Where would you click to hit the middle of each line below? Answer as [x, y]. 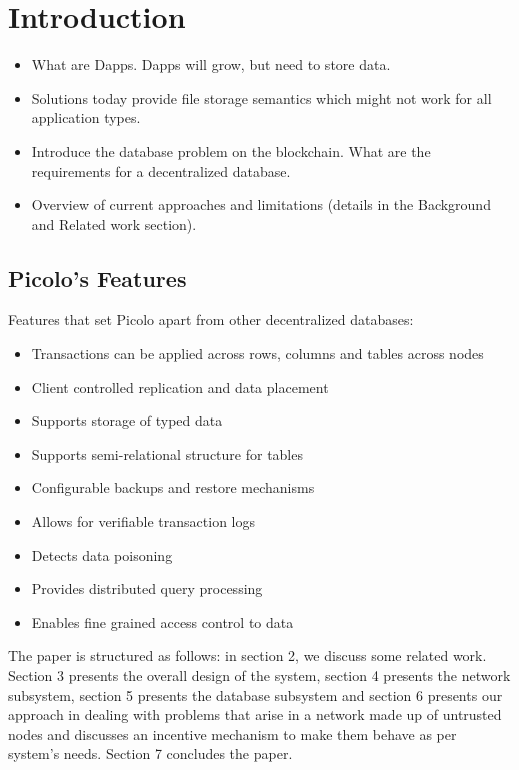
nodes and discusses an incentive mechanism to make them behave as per [232, 733]
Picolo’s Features [97, 277]
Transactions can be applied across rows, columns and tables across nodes [257, 353]
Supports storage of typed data [127, 420]
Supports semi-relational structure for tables [167, 453]
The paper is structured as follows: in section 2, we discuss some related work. [247, 655]
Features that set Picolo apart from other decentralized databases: [211, 319]
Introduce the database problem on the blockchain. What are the [231, 150]
